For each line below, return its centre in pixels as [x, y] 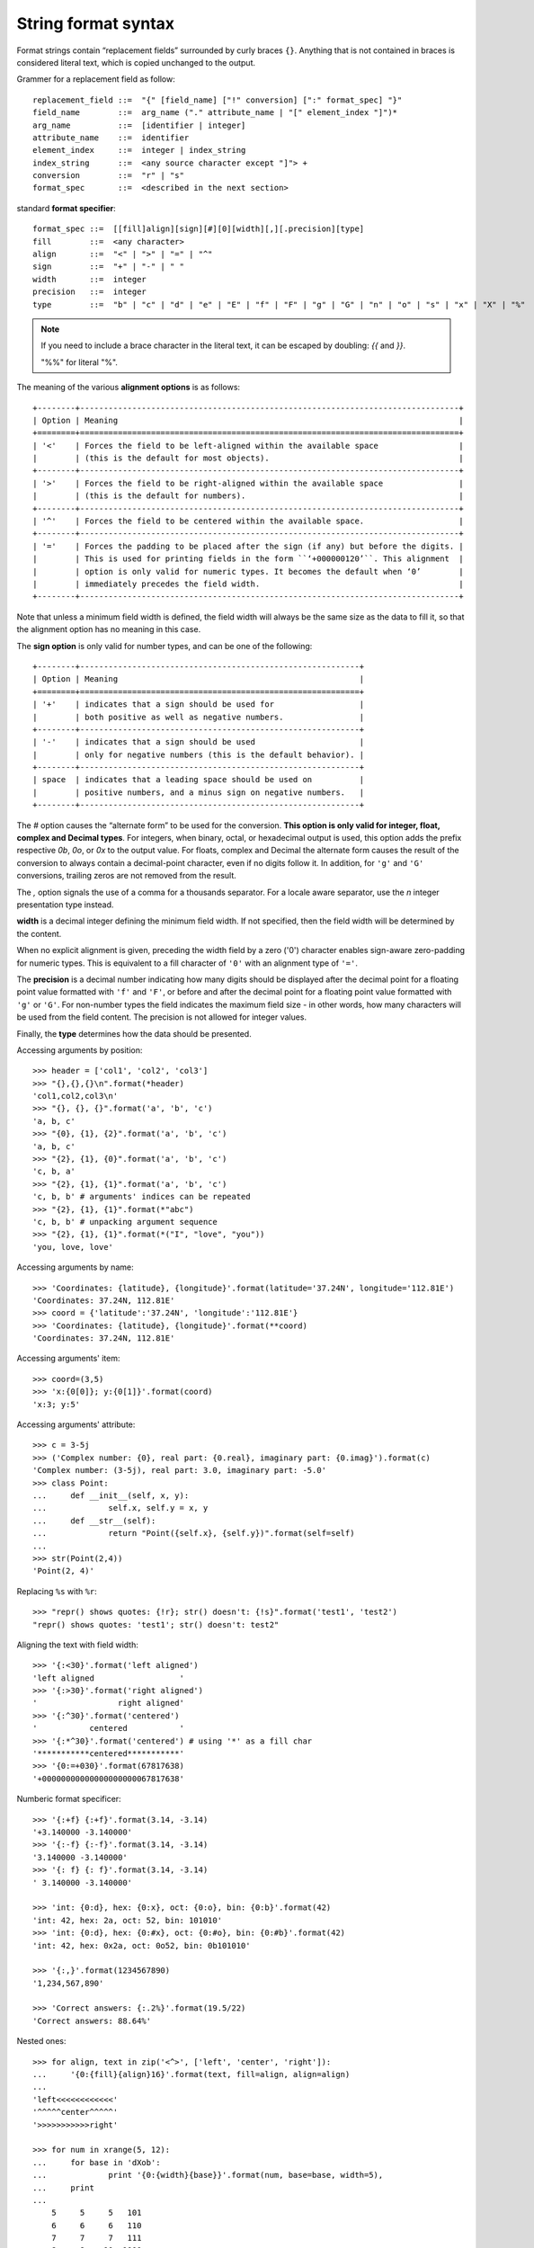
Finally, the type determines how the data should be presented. [134, 1033]
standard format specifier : [66, 208]
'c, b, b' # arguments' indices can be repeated [142, 1197]
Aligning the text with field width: [77, 1645]
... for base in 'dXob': [97, 2162]
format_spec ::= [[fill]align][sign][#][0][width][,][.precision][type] [199, 229]
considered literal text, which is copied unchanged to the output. [136, 62]
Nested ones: [41, 2041]
